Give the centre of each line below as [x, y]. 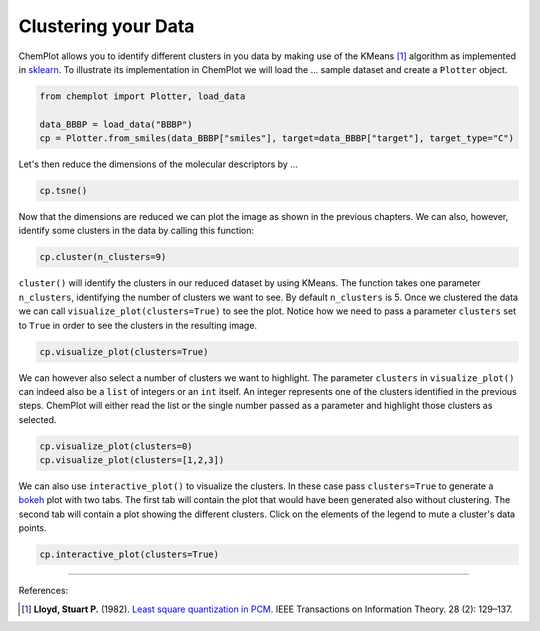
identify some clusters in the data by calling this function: [136, 231]
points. [32, 528]
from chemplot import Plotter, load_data [142, 96]
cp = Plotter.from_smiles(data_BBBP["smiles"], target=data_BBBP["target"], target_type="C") [277, 138]
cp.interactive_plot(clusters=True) [129, 554]
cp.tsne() [63, 191]
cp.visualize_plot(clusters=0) [116, 446]
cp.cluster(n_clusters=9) [103, 257]
